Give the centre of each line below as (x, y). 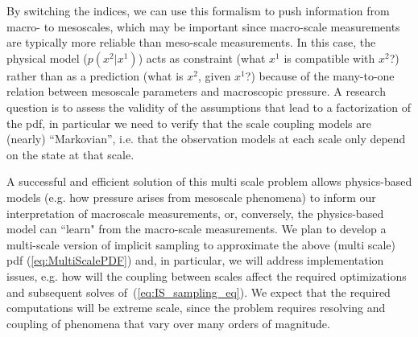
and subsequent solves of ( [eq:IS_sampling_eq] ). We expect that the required (199, 292)
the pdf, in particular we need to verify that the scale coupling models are (189, 123)
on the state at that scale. (70, 154)
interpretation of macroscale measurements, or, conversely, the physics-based (195, 213)
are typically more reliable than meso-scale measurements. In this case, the (191, 42)
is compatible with (329, 58)
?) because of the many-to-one (320, 75)
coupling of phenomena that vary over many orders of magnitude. (168, 323)
